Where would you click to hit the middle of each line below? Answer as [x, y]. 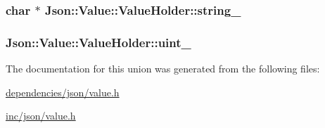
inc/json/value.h [41, 116]
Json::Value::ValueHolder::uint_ [98, 42]
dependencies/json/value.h [63, 92]
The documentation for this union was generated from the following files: [163, 69]
